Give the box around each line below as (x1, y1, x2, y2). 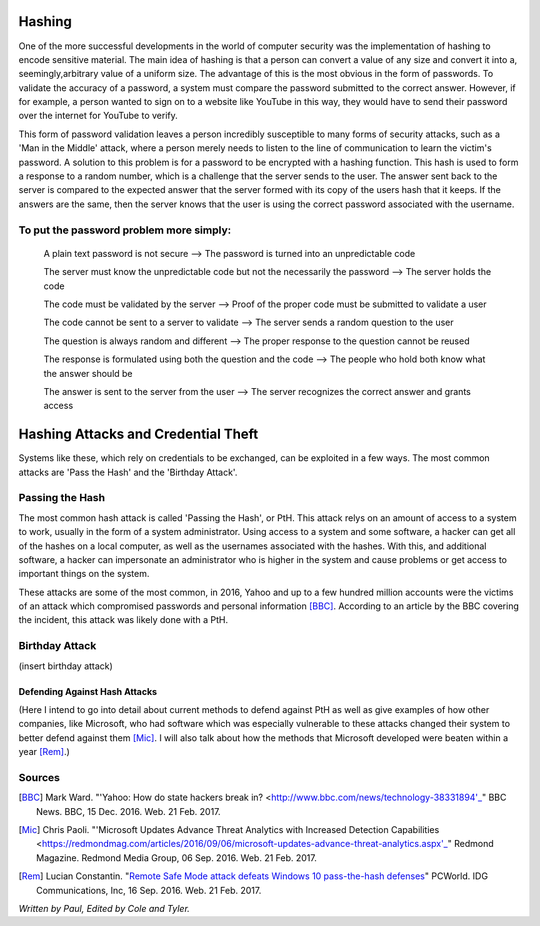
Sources (18, 770, 60, 784)
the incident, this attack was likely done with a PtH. (18, 614, 229, 626)
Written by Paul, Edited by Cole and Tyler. (18, 903, 190, 915)
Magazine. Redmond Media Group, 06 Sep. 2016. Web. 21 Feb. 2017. (36, 851, 317, 864)
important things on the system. (18, 568, 150, 580)
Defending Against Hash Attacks (18, 685, 158, 697)
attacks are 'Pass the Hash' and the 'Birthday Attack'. (18, 466, 238, 478)
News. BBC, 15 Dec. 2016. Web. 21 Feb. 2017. (36, 805, 221, 817)
